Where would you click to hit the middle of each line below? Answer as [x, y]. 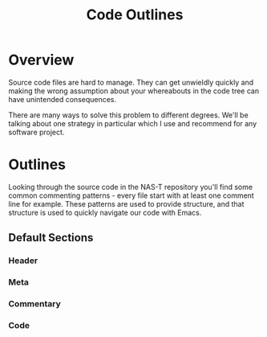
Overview [41, 60]
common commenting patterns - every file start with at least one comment [131, 195]
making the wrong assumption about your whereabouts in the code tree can [133, 91]
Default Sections [51, 238]
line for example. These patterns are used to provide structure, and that [126, 203]
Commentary [35, 304]
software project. [36, 132]
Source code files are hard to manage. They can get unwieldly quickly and [131, 82]
